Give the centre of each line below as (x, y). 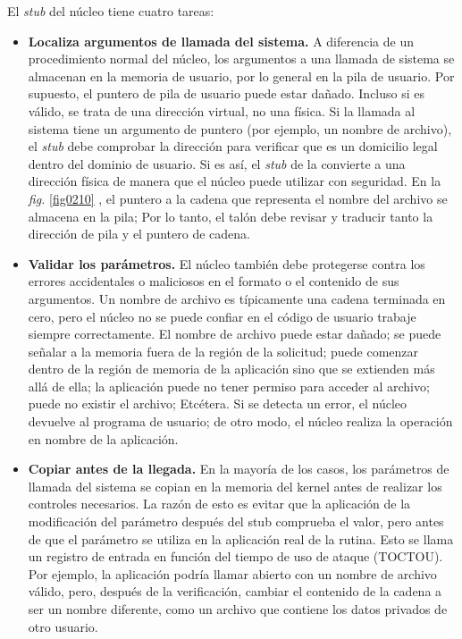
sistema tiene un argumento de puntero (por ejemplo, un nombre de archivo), (240, 128)
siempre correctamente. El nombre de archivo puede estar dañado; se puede (235, 334)
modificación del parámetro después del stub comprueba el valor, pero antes (236, 521)
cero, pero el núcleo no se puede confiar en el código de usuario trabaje (222, 316)
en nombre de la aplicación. (103, 438)
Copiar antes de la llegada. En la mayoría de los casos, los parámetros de (239, 469)
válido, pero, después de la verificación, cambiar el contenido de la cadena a (235, 591)
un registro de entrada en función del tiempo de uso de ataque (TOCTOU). (235, 556)
